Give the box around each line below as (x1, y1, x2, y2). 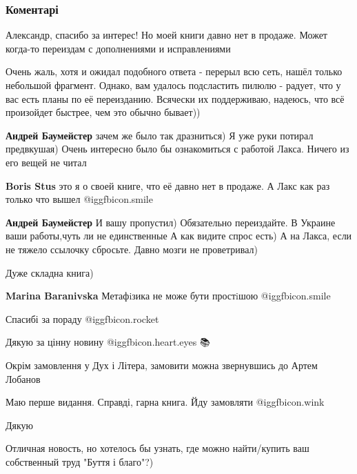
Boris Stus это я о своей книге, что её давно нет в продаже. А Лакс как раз (6, 178, 330, 192)
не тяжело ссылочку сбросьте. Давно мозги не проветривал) (6, 241, 258, 256)
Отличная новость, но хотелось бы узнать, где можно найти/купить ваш (6, 441, 309, 455)
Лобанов (6, 371, 41, 386)
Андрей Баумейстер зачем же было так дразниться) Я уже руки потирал (6, 128, 314, 142)
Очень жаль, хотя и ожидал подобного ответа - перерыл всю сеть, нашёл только (6, 64, 343, 79)
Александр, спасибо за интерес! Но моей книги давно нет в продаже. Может (6, 28, 327, 42)
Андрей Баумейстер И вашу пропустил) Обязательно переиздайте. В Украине (6, 215, 336, 229)
